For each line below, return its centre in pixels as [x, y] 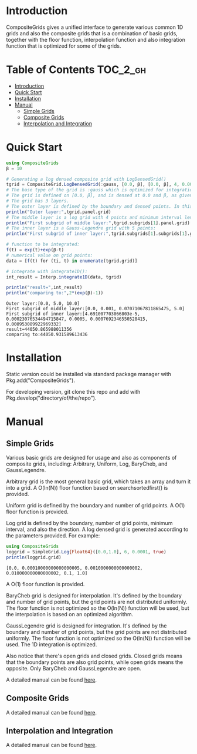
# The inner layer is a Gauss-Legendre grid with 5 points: [81, 228]
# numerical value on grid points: [50, 255]
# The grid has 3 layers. [38, 201]
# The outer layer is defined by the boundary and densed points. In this [99, 206]
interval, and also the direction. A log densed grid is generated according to [97, 529]
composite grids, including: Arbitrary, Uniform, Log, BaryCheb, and [87, 464]
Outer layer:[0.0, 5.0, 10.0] [43, 304]
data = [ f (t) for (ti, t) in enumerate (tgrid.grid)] [72, 261]
